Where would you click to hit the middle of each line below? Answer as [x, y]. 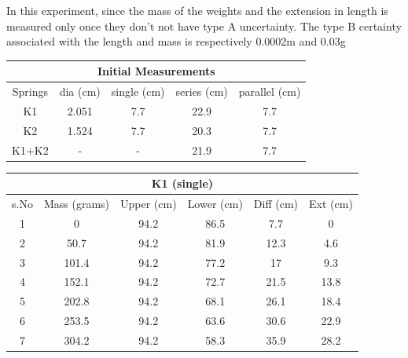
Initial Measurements [156, 71]
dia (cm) [80, 91]
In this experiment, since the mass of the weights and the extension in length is [197, 10]
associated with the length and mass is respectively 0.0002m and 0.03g [176, 41]
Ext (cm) [331, 204]
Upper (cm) [149, 204]
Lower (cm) [215, 204]
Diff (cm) [276, 204]
